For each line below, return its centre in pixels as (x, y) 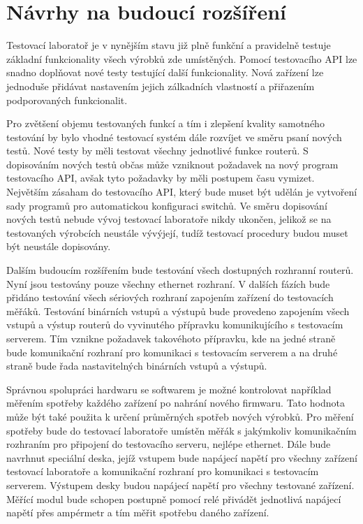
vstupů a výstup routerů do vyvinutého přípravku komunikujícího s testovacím (175, 325)
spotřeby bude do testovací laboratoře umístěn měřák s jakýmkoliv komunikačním (181, 430)
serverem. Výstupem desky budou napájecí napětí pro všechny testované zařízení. (180, 485)
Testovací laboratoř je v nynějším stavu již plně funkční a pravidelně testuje (169, 45)
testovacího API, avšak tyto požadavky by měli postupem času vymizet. (161, 178)
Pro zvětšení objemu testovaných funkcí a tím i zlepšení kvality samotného (165, 123)
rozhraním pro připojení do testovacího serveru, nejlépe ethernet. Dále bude (169, 444)
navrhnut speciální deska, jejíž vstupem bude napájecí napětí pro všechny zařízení (182, 457)
